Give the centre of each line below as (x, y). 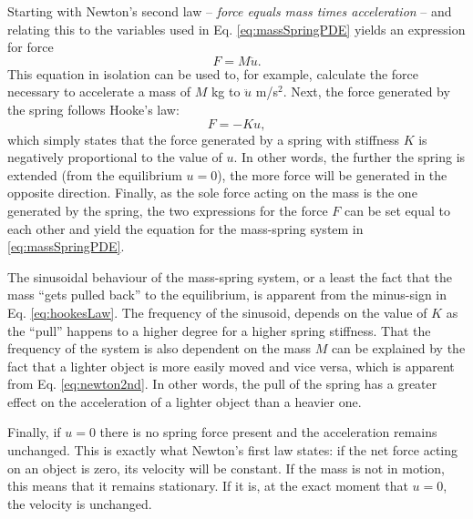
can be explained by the (398, 348)
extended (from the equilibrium (95, 174)
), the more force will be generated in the (332, 174)
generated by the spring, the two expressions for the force (168, 210)
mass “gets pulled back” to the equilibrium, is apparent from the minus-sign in (227, 295)
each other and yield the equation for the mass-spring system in (185, 228)
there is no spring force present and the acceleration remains (268, 432)
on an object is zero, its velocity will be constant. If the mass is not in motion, (226, 468)
